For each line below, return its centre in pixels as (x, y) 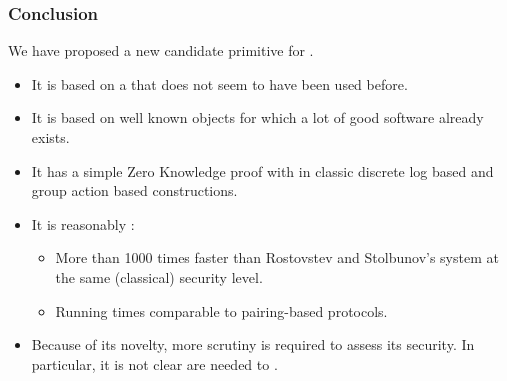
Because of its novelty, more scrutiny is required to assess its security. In (253, 344)
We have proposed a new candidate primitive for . (161, 50)
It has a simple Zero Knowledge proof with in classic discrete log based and (262, 170)
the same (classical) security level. (159, 276)
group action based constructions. (134, 190)
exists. (50, 137)
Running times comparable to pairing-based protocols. (221, 310)
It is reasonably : (83, 223)
